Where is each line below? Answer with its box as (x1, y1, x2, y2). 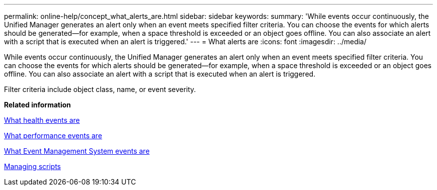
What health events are (4, 116, 80, 124)
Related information (4, 100, 71, 109)
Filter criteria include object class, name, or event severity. (4, 85, 196, 94)
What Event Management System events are (4, 147, 150, 155)
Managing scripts (4, 162, 61, 171)
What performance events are (4, 131, 102, 140)
